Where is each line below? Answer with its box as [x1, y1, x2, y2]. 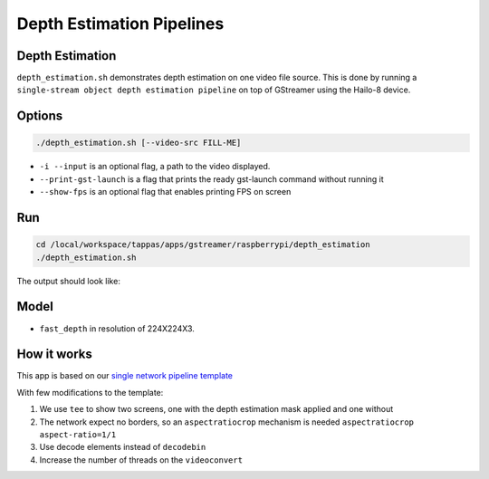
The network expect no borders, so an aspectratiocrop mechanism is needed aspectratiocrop [39, 417, 415, 427]
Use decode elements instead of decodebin [39, 442, 206, 453]
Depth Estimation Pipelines [16, 14, 225, 34]
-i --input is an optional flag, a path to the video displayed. [39, 161, 271, 172]
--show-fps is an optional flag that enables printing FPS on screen [39, 187, 292, 197]
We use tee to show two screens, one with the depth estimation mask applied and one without [39, 404, 394, 415]
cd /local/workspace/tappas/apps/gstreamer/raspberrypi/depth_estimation [35, 240, 370, 250]
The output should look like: [16, 275, 121, 286]
